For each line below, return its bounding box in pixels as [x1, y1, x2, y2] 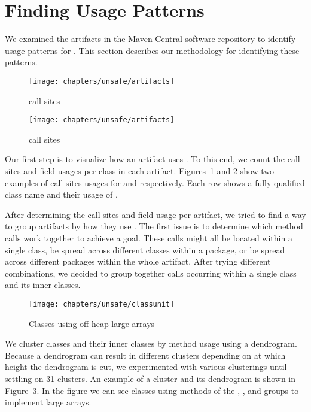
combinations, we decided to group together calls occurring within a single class [5, 266, 297, 279]
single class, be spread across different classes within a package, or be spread [5, 243, 285, 256]
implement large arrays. [5, 396, 92, 408]
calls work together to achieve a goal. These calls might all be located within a [5, 231, 292, 244]
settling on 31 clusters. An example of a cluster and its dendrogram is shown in [5, 372, 296, 384]
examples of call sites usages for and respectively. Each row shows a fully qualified [5, 176, 305, 189]
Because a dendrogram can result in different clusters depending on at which [5, 349, 286, 361]
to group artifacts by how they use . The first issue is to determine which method [5, 220, 303, 232]
